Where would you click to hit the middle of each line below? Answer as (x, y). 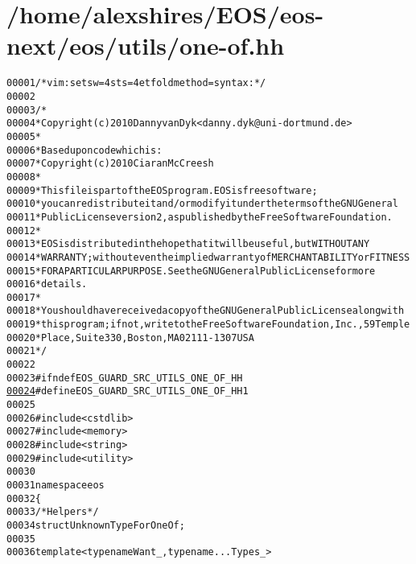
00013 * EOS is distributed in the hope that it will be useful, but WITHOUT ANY (188, 244)
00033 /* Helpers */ (53, 512)
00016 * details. (47, 284)
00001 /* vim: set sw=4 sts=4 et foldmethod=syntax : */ (136, 83)
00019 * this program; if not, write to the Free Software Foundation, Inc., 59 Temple (208, 325)
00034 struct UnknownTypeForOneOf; (96, 525)
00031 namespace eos (56, 485)
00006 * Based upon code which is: (84, 150)
